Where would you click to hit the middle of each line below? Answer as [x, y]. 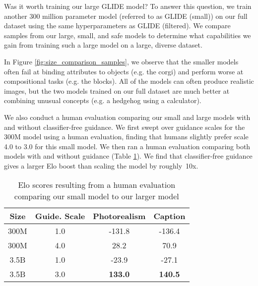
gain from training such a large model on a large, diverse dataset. [103, 45]
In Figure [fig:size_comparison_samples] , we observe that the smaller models [121, 61]
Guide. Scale [60, 216]
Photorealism [119, 216]
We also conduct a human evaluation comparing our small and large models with [127, 117]
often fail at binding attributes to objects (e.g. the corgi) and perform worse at [124, 71]
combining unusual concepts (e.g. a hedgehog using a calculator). [103, 100]
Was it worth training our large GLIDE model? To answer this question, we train [128, 6]
